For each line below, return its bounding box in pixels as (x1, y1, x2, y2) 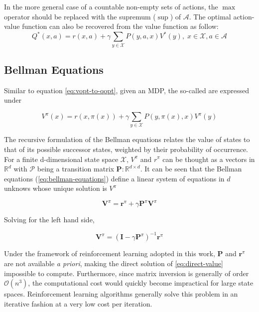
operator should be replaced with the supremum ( (4, 11, 156, 21)
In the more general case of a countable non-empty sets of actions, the (4, 1, 218, 11)
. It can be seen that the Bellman (140, 163, 242, 174)
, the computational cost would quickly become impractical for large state (28, 278, 254, 288)
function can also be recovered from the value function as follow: (22, 21, 219, 31)
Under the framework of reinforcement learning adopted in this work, (4, 248, 215, 259)
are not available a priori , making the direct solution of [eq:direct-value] (4, 258, 223, 269)
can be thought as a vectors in (162, 154, 255, 164)
